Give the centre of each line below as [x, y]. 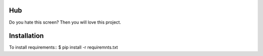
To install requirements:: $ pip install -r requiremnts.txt [64, 47]
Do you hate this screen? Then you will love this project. [65, 22]
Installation [26, 36]
